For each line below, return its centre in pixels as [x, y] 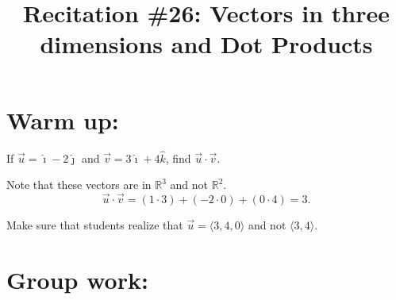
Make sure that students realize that [95, 225]
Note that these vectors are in [79, 185]
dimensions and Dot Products [206, 44]
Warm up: [63, 119]
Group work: [77, 279]
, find [178, 158]
